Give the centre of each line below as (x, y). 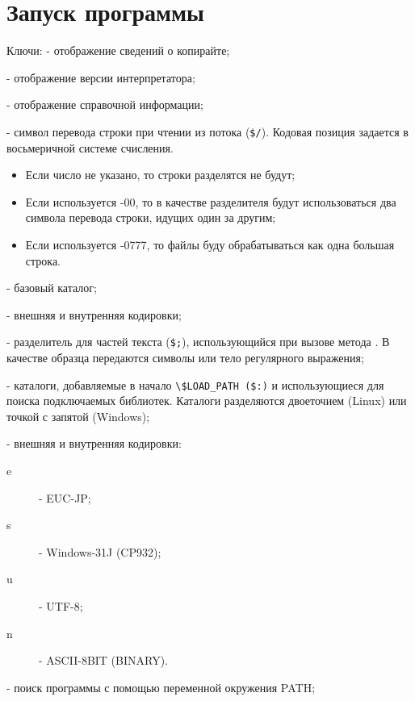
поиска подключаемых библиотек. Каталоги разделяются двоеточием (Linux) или (207, 401)
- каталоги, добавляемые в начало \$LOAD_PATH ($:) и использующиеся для (195, 384)
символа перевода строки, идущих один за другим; (151, 217)
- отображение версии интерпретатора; (101, 77)
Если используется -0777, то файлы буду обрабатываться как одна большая (210, 244)
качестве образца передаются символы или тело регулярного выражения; (185, 357)
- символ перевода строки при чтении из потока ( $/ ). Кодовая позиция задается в (207, 131)
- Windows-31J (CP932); (100, 551)
